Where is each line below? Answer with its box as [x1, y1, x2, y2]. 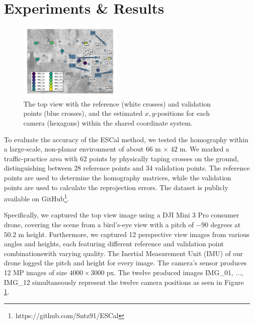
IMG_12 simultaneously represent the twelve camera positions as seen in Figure [4, 277, 244, 287]
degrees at [211, 219, 241, 229]
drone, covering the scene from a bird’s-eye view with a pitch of [4, 219, 194, 229]
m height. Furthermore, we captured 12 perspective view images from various [18, 229, 250, 239]
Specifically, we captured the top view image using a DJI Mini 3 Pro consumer [4, 210, 239, 220]
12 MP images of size [4, 267, 67, 277]
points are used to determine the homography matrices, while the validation [4, 172, 232, 182]
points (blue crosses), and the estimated [23, 108, 143, 118]
